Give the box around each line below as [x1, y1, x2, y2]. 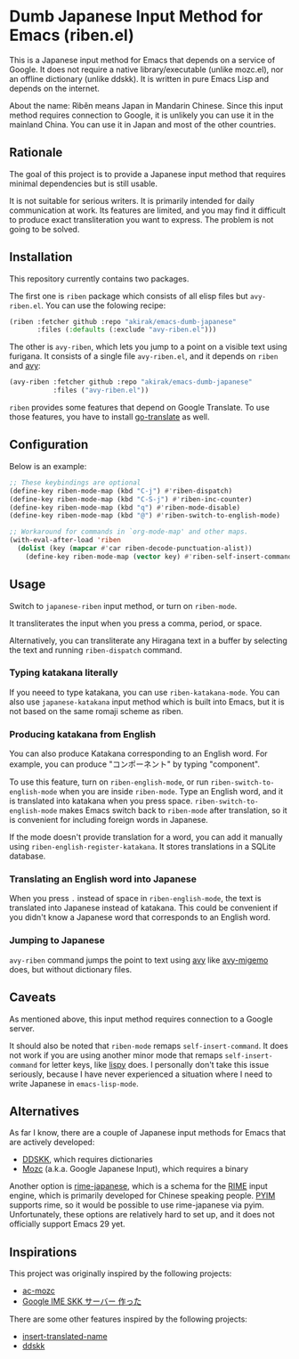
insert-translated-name [21, 1331, 109, 1342]
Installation [9, 249, 73, 264]
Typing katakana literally [9, 666, 118, 679]
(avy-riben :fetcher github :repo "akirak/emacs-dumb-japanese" [9, 378, 253, 387]
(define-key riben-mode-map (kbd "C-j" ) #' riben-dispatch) [9, 486, 233, 495]
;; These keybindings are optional [9, 478, 141, 487]
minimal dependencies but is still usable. [9, 178, 158, 189]
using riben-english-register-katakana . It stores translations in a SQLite [9, 842, 276, 852]
